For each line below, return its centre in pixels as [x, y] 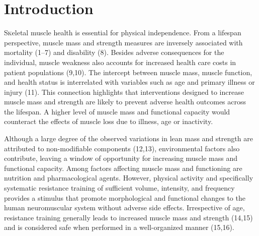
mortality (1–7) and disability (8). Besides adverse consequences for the [114, 52]
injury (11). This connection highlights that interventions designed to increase [124, 92]
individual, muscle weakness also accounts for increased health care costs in [120, 62]
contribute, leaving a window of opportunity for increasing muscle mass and [121, 158]
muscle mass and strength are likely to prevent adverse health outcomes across [125, 102]
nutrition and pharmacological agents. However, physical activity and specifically [129, 178]
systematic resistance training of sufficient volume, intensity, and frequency [119, 188]
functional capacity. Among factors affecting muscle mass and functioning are [123, 168]
